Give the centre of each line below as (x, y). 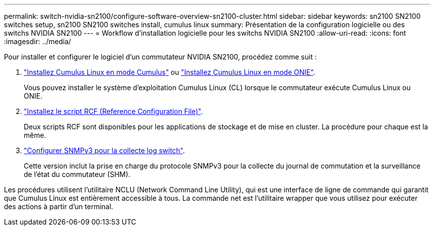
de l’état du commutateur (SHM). (77, 174)
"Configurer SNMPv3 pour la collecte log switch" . (105, 150)
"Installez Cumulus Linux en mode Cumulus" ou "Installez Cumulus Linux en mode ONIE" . (170, 72)
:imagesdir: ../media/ (38, 41)
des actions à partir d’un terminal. (59, 206)
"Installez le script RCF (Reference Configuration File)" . (113, 111)
